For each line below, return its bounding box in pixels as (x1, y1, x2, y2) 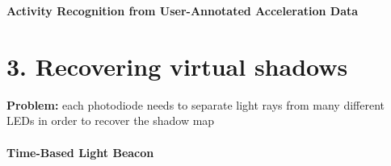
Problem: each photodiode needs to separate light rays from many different (6, 96, 385, 113)
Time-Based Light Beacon (6, 143, 154, 160)
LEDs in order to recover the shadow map (6, 112, 215, 129)
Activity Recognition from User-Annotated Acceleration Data (6, 2, 359, 19)
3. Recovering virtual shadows (6, 49, 348, 82)
